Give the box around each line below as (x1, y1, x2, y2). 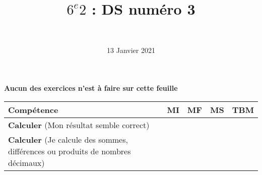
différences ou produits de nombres (8, 145, 131, 157)
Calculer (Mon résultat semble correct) (8, 119, 150, 131)
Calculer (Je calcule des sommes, (8, 133, 128, 145)
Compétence (8, 103, 58, 115)
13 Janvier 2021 (107, 44, 155, 55)
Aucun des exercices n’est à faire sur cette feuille (4, 83, 178, 93)
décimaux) (8, 156, 45, 168)
